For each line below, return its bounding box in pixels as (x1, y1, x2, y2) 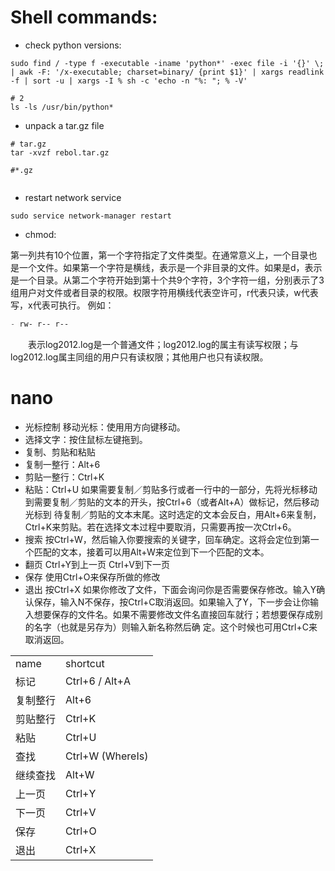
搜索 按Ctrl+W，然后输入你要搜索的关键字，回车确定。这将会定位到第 (24, 533, 311, 545)
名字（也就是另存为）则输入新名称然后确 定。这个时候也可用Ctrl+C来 (33, 621, 318, 633)
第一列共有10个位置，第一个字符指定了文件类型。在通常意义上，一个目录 (10, 249, 309, 261)
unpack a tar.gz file (24, 119, 105, 131)
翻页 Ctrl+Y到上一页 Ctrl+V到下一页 (24, 558, 170, 570)
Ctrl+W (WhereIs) (65, 749, 149, 763)
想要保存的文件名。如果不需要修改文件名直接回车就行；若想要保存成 (33, 608, 315, 620)
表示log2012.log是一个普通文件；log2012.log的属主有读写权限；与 (27, 338, 299, 350)
